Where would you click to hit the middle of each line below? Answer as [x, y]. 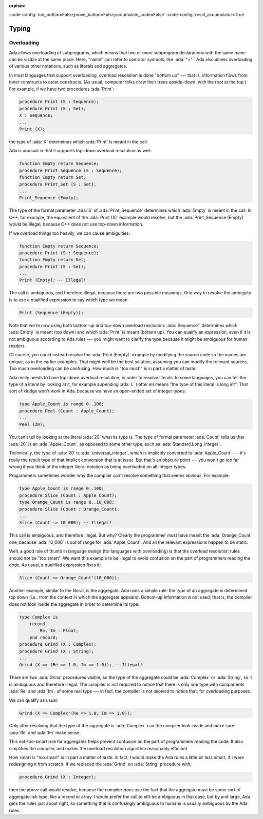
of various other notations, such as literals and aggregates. [68, 66]
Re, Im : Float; [59, 631]
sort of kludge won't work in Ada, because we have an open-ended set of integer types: [97, 391]
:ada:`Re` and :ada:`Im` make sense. [45, 733]
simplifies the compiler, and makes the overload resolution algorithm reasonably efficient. [99, 748]
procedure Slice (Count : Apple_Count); [68, 495]
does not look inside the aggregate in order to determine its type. [74, 604]
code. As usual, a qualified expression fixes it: [55, 565]
